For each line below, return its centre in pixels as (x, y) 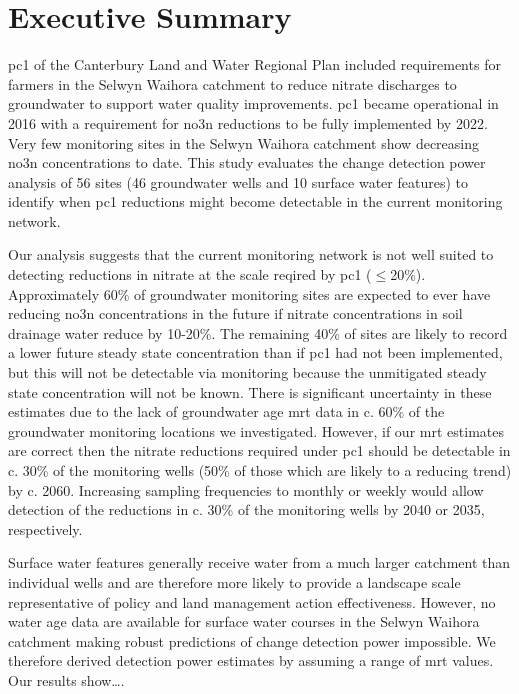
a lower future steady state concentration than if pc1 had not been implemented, (255, 352)
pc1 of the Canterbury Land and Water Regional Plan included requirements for (254, 64)
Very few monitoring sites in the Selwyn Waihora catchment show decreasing (244, 142)
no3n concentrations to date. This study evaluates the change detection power (247, 162)
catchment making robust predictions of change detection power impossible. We (252, 640)
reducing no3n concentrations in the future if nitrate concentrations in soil (235, 313)
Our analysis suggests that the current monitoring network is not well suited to (251, 254)
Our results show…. (66, 679)
